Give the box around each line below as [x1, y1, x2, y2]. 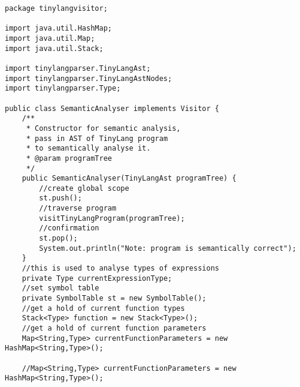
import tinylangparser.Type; [5, 84, 121, 93]
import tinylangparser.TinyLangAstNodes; [5, 74, 172, 83]
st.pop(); [39, 234, 78, 243]
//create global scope [39, 184, 129, 193]
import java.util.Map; [5, 34, 95, 43]
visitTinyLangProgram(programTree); [39, 214, 185, 223]
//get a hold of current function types [22, 304, 185, 313]
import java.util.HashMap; [5, 24, 112, 33]
